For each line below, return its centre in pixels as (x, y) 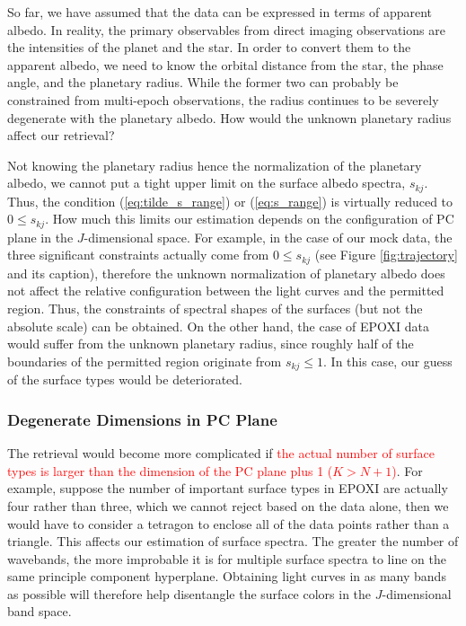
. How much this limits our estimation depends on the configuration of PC (250, 219)
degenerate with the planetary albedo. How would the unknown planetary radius (229, 117)
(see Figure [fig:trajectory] (386, 255)
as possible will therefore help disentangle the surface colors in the (189, 593)
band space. (40, 611)
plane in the (40, 237)
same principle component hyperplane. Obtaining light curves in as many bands (227, 576)
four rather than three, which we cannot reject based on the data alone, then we (228, 505)
